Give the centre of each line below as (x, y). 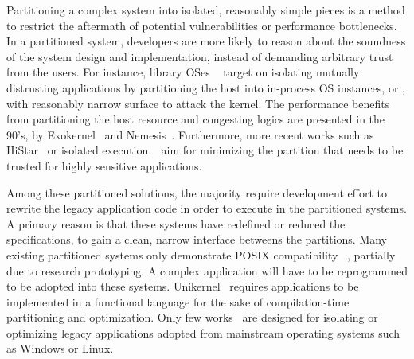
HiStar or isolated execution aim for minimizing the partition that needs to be (205, 150)
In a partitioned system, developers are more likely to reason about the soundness (206, 41)
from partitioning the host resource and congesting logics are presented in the (196, 119)
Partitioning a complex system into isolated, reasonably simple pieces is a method (206, 10)
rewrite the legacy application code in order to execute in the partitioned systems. (207, 208)
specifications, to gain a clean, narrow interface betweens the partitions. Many (197, 239)
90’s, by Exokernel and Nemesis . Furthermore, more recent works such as (190, 134)
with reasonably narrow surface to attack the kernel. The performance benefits (198, 103)
